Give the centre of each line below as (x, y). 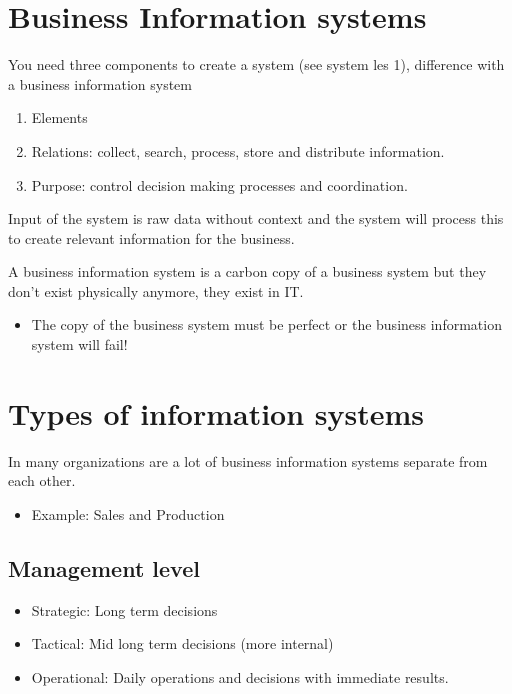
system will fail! (79, 344)
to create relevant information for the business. (151, 237)
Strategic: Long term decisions (124, 609)
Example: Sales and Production (128, 513)
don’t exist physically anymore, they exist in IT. (156, 290)
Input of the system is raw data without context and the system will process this (256, 218)
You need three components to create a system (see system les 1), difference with (256, 64)
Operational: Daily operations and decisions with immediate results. (240, 676)
